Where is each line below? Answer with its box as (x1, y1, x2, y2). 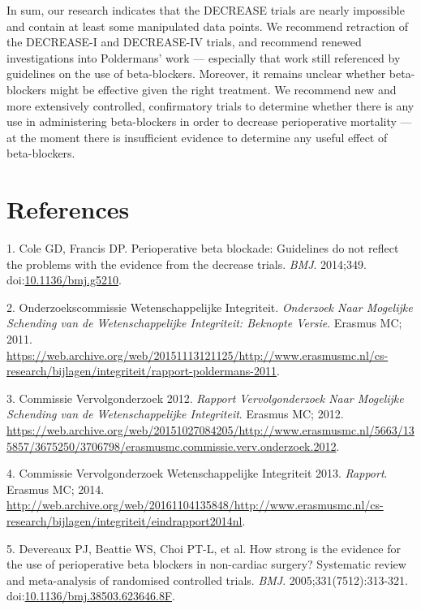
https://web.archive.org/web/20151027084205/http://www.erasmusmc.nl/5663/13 (6, 422, 415, 438)
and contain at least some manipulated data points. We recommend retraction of (6, 17, 409, 34)
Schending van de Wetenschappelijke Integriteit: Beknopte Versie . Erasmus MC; (6, 314, 402, 331)
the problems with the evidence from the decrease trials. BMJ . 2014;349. (6, 255, 367, 272)
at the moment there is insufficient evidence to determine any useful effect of (6, 128, 388, 145)
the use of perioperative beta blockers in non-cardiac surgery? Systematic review (6, 556, 406, 573)
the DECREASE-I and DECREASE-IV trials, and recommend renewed (6, 33, 362, 50)
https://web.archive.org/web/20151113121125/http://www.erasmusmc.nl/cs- (6, 346, 389, 363)
